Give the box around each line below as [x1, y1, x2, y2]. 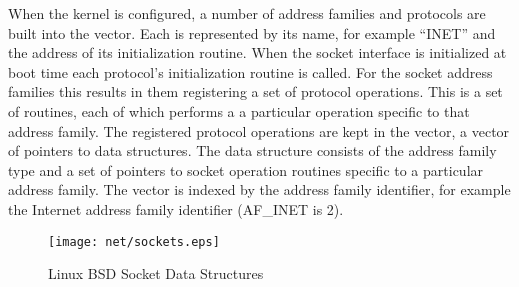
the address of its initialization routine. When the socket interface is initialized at [8, 42, 507, 63]
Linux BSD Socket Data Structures [48, 263, 264, 284]
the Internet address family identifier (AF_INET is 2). [8, 198, 344, 219]
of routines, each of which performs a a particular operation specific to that [8, 100, 470, 121]
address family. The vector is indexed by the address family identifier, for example [8, 179, 511, 200]
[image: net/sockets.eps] [48, 234, 220, 249]
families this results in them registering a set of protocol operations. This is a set [8, 81, 503, 102]
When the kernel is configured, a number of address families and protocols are [8, 3, 486, 23]
